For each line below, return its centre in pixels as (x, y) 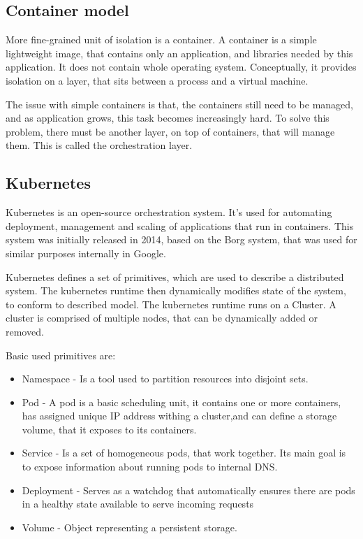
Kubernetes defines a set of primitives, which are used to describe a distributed (175, 276)
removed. (25, 331)
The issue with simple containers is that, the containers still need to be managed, (179, 104)
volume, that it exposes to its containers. (109, 429)
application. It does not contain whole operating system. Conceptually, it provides (181, 67)
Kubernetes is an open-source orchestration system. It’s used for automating (169, 212)
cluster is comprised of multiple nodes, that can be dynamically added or (162, 318)
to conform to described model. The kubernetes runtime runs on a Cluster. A (171, 304)
